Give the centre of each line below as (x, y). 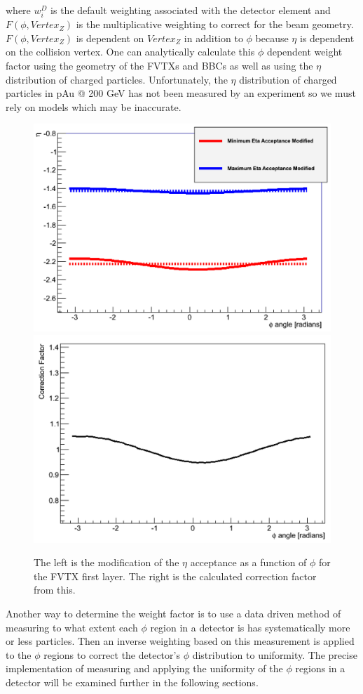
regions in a (320, 668)
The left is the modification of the (107, 562)
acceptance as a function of (248, 562)
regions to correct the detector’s (112, 654)
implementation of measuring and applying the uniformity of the (144, 668)
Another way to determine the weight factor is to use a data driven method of (173, 613)
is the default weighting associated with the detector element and (191, 10)
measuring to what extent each (72, 627)
